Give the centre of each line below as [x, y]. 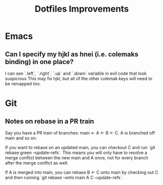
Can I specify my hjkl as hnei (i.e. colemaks [72, 54]
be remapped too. [23, 84]
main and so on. [21, 138]
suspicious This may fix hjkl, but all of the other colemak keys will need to [79, 78]
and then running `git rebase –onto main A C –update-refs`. [64, 177]
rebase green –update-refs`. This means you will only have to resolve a [76, 152]
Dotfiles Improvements [82, 9]
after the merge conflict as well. [37, 163]
